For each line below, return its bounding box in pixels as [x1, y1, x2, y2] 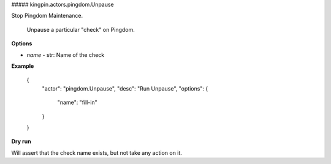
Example [11, 62, 34, 70]
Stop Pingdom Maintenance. [11, 12, 83, 20]
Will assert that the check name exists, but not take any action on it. [11, 149, 182, 156]
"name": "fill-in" [57, 99, 97, 106]
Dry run [11, 138, 31, 145]
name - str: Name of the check [26, 51, 105, 58]
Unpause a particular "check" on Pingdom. [26, 26, 135, 33]
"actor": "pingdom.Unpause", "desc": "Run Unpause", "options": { [42, 84, 208, 92]
